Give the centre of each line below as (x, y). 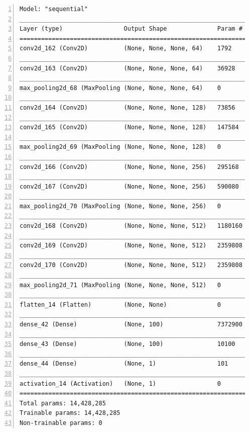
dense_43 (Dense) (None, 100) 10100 (128, 344)
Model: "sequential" (54, 9)
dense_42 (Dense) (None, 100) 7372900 (131, 324)
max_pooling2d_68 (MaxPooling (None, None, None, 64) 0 (120, 88)
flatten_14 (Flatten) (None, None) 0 (120, 305)
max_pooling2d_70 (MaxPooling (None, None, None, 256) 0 (120, 206)
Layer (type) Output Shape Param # (131, 29)
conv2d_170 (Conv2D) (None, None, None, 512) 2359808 (131, 265)
